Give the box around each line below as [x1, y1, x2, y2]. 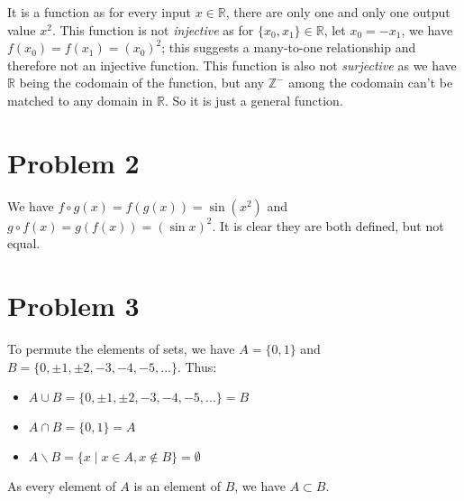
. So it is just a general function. [165, 90, 343, 109]
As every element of [7, 477, 116, 496]
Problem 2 [7, 144, 140, 181]
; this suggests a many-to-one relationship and [161, 38, 416, 57]
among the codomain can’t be [288, 73, 453, 92]
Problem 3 [7, 287, 140, 324]
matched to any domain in [7, 90, 153, 109]
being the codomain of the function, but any [19, 73, 265, 92]
